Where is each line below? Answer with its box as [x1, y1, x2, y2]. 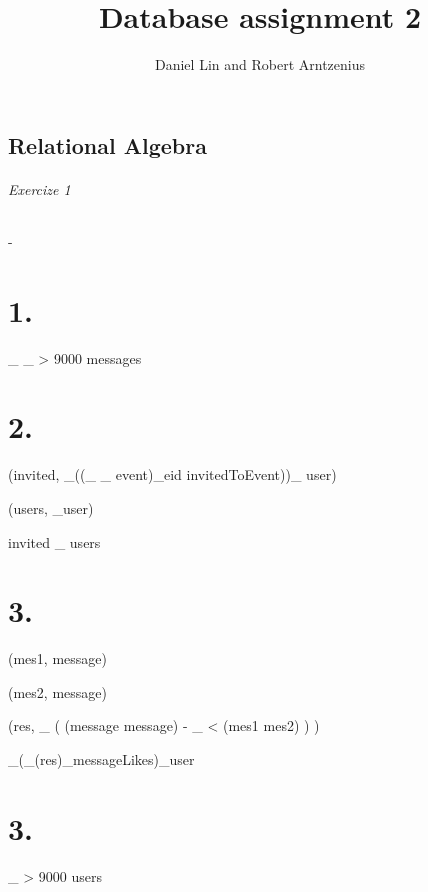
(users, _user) [8, 497, 94, 518]
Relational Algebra [8, 129, 207, 160]
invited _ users [8, 531, 101, 552]
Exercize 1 [8, 178, 71, 199]
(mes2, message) [8, 681, 107, 702]
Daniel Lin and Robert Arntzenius [155, 54, 365, 75]
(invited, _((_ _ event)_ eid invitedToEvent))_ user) [8, 464, 337, 485]
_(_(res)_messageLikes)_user [8, 749, 195, 770]
